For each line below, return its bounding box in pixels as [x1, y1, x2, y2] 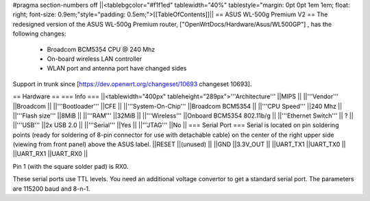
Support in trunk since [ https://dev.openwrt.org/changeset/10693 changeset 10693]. [12, 79, 252, 88]
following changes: [12, 29, 66, 38]
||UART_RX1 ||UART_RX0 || [12, 150, 88, 158]
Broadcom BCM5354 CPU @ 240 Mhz [47, 45, 156, 53]
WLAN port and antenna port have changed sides [47, 64, 187, 72]
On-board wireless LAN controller [47, 55, 143, 63]
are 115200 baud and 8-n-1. [12, 185, 90, 193]
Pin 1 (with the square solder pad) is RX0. [12, 162, 129, 170]
